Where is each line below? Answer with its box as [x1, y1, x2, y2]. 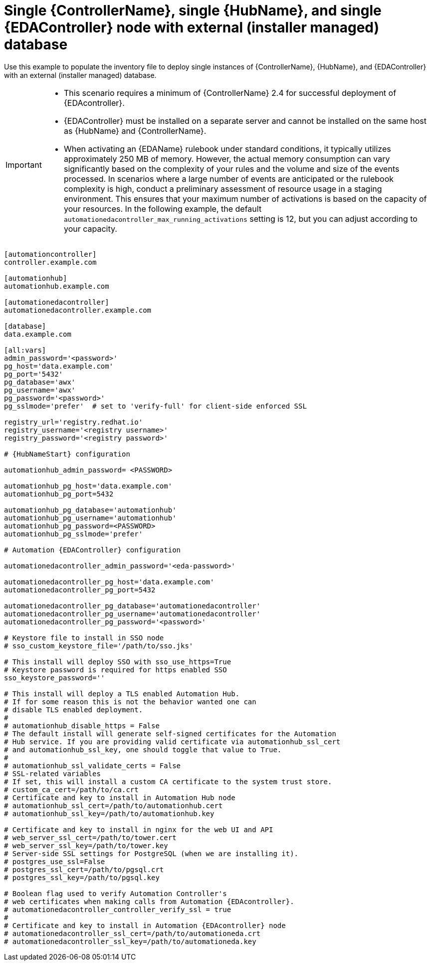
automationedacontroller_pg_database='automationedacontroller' [4, 601, 261, 610]
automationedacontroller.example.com [4, 306, 152, 314]
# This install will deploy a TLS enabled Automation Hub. [4, 689, 240, 698]
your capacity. [63, 223, 117, 234]
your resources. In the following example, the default [63, 203, 262, 214]
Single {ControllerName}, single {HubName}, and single [4, 2, 382, 19]
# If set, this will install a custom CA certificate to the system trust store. [4, 777, 332, 786]
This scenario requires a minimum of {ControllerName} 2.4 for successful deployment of [63, 87, 397, 98]
